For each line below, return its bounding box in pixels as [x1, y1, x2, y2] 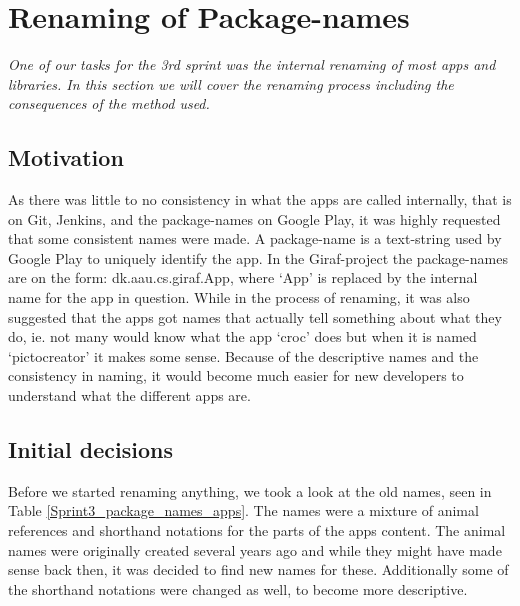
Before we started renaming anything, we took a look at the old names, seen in [8, 480, 492, 501]
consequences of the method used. [8, 93, 210, 114]
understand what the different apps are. [8, 385, 251, 406]
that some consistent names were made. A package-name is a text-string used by [8, 228, 502, 249]
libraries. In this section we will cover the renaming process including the [8, 73, 454, 94]
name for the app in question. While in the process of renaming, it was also [8, 287, 470, 308]
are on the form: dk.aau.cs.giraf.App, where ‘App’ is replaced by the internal [8, 267, 478, 288]
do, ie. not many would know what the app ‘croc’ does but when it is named [8, 326, 477, 347]
